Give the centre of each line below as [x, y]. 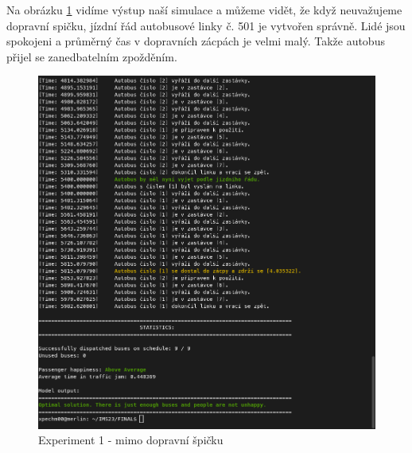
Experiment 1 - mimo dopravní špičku [131, 440]
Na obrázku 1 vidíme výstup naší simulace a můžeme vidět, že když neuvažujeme [204, 10]
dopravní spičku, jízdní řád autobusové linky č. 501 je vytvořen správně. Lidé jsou [206, 25]
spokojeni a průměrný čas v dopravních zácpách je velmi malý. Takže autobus [196, 41]
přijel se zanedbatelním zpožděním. [92, 56]
